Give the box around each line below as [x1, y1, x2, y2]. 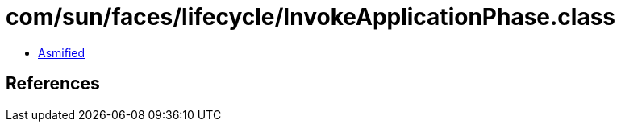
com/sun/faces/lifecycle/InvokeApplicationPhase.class [6, 3, 616, 31]
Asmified [38, 45, 85, 60]
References [6, 73, 100, 94]
